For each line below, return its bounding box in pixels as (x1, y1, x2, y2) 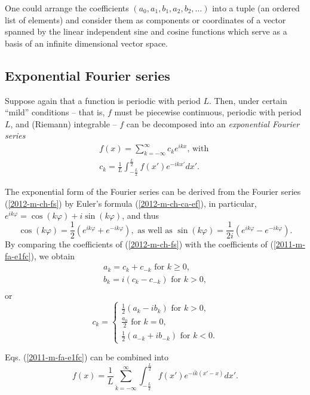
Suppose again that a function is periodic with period (5, 94, 201, 106)
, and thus (122, 209, 159, 221)
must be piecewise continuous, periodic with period (114, 106, 302, 118)
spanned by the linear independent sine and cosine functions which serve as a (5, 25, 287, 38)
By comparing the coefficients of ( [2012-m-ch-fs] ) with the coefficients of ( (5, 238, 274, 250)
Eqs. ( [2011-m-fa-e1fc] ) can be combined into (5, 351, 169, 363)
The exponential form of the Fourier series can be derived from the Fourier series (5, 185, 301, 198)
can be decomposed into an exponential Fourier (126, 117, 300, 130)
